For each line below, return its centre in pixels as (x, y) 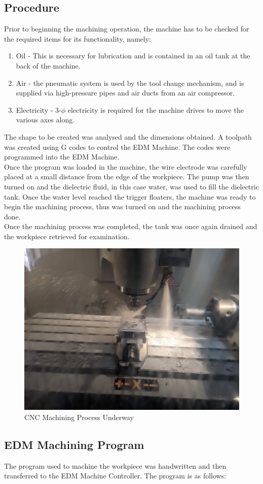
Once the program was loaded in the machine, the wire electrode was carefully (126, 166)
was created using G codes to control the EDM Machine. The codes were (117, 147)
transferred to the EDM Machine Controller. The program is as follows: (115, 476)
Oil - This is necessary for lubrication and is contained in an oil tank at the (133, 56)
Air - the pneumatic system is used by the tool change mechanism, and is (130, 83)
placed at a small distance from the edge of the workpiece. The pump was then (127, 176)
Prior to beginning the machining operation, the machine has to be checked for (127, 29)
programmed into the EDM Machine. (62, 157)
